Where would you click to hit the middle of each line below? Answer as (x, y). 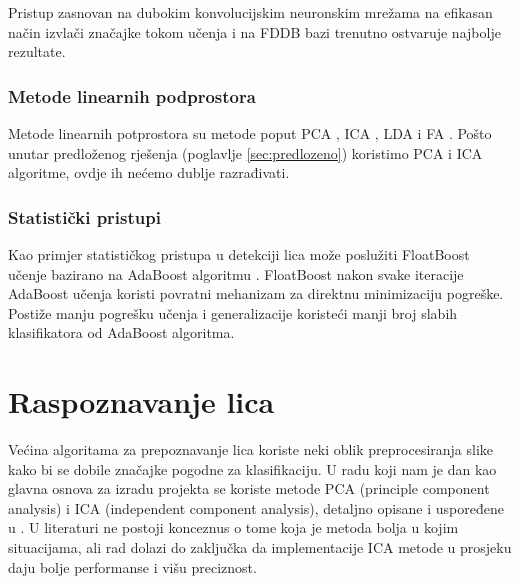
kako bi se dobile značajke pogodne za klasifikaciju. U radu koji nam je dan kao (252, 468)
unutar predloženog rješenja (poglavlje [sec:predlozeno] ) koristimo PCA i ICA (245, 152)
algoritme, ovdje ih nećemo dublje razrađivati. (149, 172)
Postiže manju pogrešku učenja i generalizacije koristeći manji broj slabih (233, 312)
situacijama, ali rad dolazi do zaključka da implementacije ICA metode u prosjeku (260, 547)
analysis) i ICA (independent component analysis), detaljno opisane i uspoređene (256, 507)
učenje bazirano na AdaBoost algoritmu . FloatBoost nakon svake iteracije (236, 273)
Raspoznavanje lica (141, 401)
